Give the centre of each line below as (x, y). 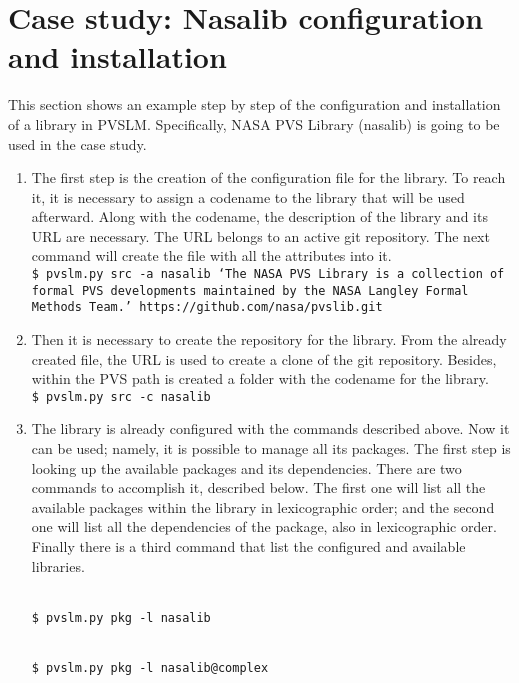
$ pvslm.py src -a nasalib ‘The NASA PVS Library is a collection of (268, 274)
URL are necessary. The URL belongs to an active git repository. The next (260, 235)
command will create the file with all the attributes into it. (211, 255)
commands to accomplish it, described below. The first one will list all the (258, 487)
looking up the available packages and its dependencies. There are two (246, 467)
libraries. (58, 565)
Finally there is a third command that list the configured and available (248, 546)
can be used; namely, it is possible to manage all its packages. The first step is (271, 448)
